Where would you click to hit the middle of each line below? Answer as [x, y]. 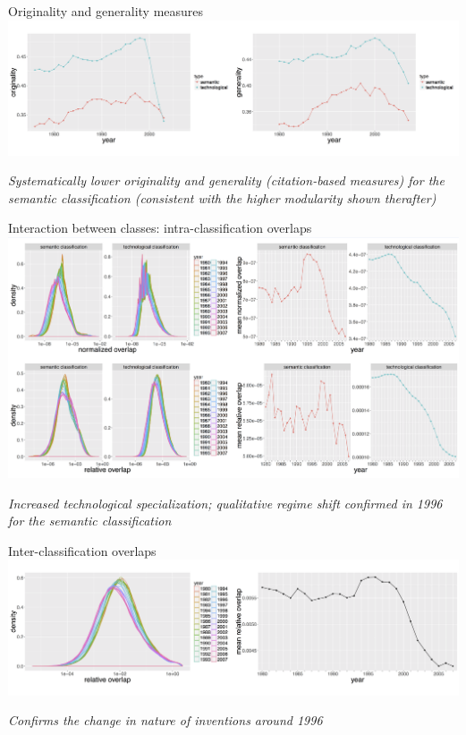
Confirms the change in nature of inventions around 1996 [165, 720]
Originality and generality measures [106, 11]
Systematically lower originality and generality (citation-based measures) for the [226, 180]
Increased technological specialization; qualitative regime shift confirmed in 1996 [225, 503]
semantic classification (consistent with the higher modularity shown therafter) [222, 197]
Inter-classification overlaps [82, 550]
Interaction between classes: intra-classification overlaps [160, 228]
